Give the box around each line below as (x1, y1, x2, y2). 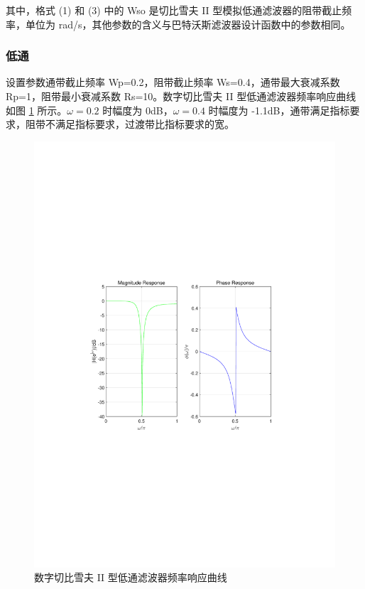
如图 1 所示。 (6, 102, 67, 117)
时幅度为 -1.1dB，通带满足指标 (208, 102, 350, 117)
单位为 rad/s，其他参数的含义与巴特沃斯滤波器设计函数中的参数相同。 (25, 16, 351, 31)
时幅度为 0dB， (102, 102, 173, 117)
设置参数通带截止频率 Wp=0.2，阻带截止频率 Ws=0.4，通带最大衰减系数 (6, 75, 340, 90)
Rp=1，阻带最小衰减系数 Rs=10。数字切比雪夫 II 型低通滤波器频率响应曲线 (6, 89, 356, 103)
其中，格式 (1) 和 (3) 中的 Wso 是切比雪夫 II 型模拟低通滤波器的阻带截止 (6, 3, 342, 17)
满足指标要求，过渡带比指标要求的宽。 (55, 117, 234, 131)
